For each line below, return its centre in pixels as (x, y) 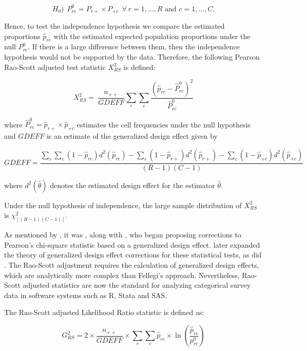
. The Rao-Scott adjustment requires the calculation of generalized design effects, (132, 265)
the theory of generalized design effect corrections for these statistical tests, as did (133, 255)
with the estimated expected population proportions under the (152, 36)
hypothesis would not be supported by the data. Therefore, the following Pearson (132, 56)
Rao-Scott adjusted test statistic (55, 67)
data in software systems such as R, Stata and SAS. (86, 295)
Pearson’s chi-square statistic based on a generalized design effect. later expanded (132, 244)
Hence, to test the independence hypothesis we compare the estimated (114, 25)
